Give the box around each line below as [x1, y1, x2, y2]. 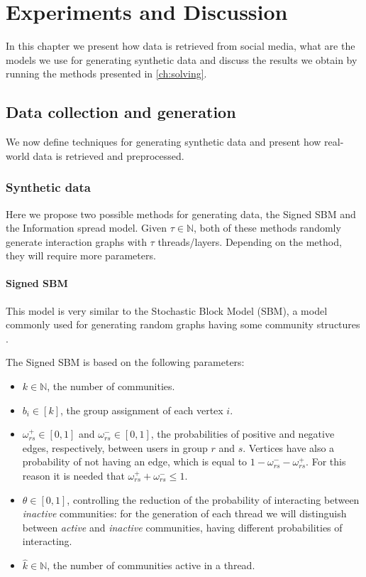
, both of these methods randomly [194, 220, 341, 235]
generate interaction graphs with [6, 234, 147, 249]
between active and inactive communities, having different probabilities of [22, 519, 343, 534]
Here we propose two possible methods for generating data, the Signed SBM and [6, 206, 356, 221]
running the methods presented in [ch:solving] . [6, 66, 207, 81]
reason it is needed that [22, 468, 125, 483]
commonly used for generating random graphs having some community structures [6, 317, 360, 332]
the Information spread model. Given [6, 220, 167, 235]
